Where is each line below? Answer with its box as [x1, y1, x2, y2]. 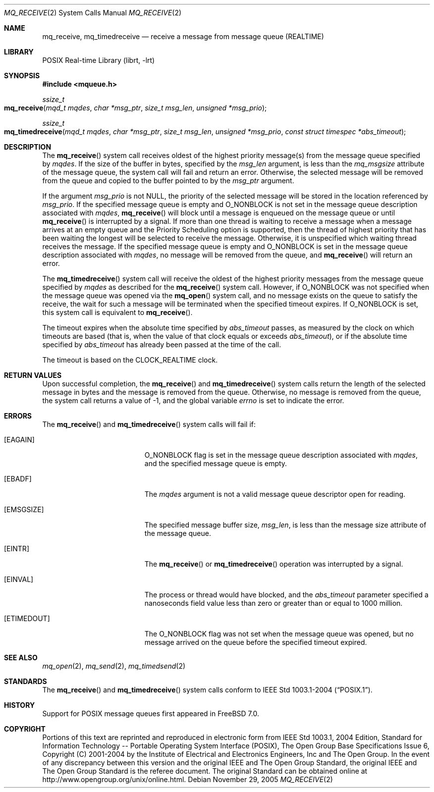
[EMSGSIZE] [4, 505, 44, 514]
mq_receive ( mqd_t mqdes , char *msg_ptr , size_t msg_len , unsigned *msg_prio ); [4, 104, 267, 112]
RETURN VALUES [4, 371, 62, 379]
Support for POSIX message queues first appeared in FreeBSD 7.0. [42, 709, 259, 718]
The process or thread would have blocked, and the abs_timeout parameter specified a [144, 590, 429, 599]
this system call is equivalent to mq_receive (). [42, 308, 193, 317]
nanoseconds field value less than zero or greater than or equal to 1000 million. [144, 599, 403, 607]
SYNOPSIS [4, 71, 40, 80]
